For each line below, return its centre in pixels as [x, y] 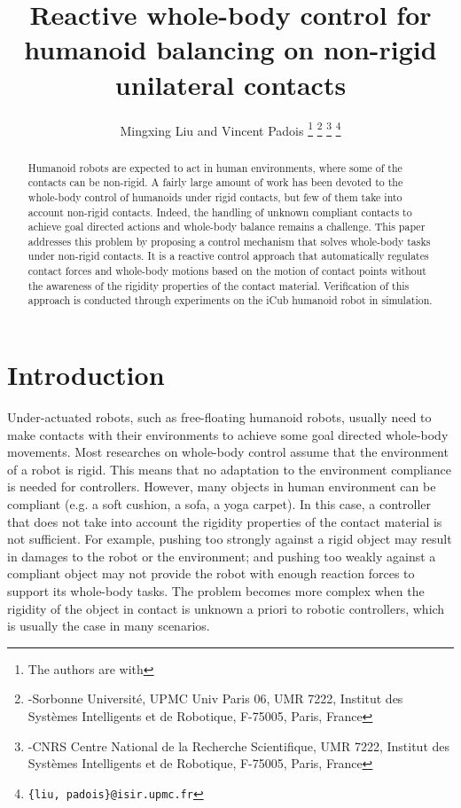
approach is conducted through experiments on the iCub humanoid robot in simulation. [230, 300]
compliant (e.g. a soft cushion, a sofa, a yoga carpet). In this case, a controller [219, 504]
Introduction [86, 375]
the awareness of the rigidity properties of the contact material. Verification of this [219, 285]
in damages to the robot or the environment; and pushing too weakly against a [222, 556]
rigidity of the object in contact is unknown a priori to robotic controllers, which [226, 608]
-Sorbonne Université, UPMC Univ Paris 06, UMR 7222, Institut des [215, 698]
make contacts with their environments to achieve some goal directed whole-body [228, 434]
